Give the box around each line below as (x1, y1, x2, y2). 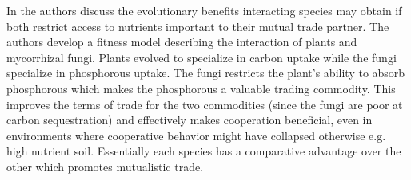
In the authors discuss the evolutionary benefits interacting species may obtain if (6, 2, 402, 18)
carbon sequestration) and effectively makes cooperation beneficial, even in (6, 112, 373, 128)
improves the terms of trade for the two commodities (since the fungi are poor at (6, 96, 403, 112)
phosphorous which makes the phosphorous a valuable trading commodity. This (6, 80, 396, 96)
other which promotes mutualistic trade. (6, 158, 204, 174)
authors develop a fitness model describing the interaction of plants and (6, 33, 357, 50)
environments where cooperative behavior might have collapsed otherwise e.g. (6, 127, 386, 143)
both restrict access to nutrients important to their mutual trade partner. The (6, 18, 389, 34)
